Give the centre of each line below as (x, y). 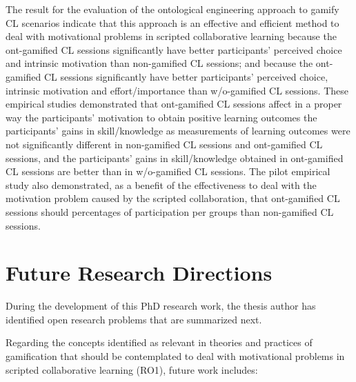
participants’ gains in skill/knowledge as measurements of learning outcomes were (178, 131)
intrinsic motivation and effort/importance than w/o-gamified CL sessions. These (177, 90)
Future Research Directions (139, 273)
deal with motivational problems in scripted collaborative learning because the (171, 36)
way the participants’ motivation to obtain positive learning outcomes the (161, 117)
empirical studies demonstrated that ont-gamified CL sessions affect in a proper (174, 104)
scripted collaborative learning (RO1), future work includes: (132, 369)
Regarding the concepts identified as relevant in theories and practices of (159, 342)
